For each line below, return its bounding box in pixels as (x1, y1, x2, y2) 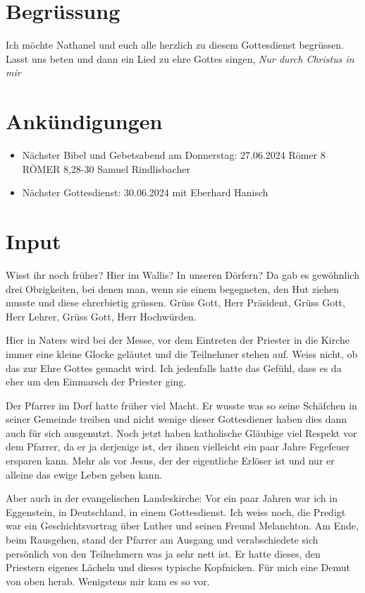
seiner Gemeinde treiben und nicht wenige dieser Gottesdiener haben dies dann (6, 412, 347, 426)
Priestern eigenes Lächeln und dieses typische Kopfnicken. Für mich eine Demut (6, 560, 351, 575)
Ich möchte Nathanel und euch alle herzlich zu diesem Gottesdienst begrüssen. (6, 37, 345, 52)
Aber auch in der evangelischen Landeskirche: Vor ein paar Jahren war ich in (6, 491, 338, 505)
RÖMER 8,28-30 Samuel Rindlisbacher (22, 161, 190, 176)
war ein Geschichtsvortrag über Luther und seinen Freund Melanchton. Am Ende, (6, 518, 359, 533)
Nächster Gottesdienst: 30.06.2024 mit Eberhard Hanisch (22, 185, 268, 200)
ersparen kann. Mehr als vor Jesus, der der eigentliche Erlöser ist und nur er (6, 453, 335, 468)
